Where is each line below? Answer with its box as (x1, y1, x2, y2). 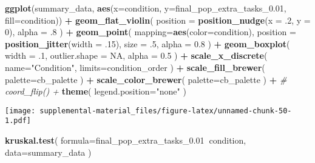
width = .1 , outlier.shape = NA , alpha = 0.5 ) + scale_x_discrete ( (5, 49, 268, 62)
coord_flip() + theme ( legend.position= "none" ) (5, 85, 186, 98)
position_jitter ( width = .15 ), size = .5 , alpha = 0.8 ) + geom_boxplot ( (5, 37, 290, 50)
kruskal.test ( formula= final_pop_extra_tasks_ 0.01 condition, (5, 134, 246, 147)
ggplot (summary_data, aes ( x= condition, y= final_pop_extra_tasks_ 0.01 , (5, 2, 286, 14)
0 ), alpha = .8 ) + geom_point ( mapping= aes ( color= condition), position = (5, 25, 296, 38)
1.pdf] (5, 116, 31, 125)
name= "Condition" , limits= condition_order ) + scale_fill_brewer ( (5, 61, 265, 73)
